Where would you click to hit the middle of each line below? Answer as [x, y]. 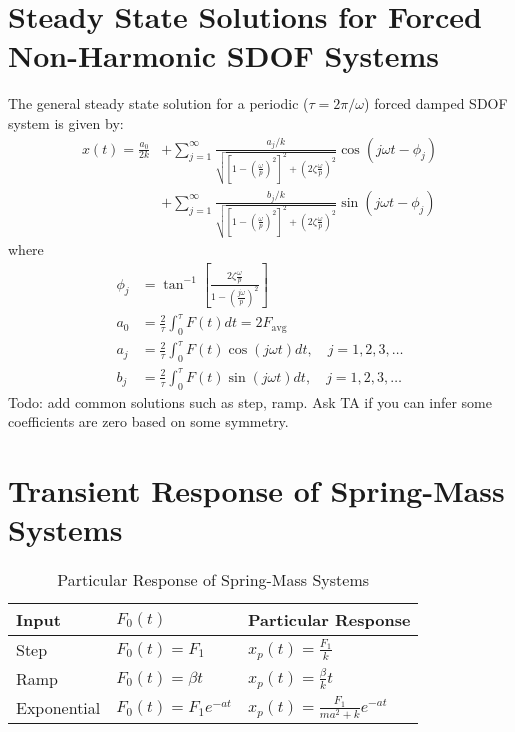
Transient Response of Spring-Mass [256, 489]
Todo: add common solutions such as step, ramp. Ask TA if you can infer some [250, 401]
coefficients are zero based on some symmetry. [148, 421]
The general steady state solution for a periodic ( [158, 103]
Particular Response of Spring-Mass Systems [213, 580]
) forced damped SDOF [436, 103]
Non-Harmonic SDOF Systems [224, 55]
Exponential [58, 708]
